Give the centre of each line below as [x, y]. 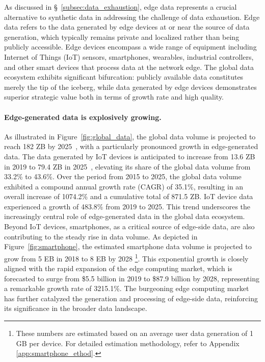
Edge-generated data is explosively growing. [83, 117]
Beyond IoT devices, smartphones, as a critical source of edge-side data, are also [129, 226]
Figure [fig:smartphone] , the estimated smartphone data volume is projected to [128, 246]
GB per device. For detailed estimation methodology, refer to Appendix [128, 343]
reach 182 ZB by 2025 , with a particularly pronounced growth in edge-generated [131, 146]
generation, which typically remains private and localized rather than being [122, 37]
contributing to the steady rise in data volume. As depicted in [101, 236]
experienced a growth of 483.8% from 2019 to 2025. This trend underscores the [127, 206]
